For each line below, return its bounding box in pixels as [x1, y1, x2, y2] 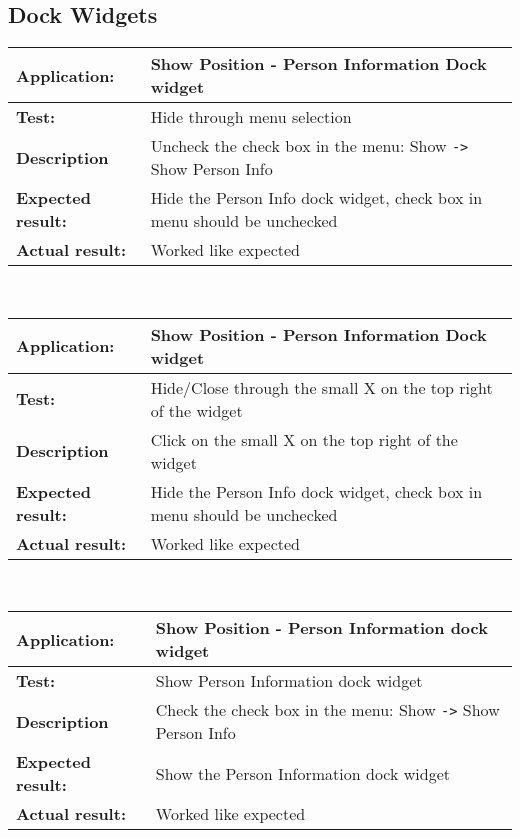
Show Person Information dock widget [155, 669, 423, 693]
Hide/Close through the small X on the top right [150, 375, 493, 399]
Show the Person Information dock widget [155, 761, 451, 785]
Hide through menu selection [150, 105, 352, 129]
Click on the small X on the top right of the [150, 427, 458, 451]
